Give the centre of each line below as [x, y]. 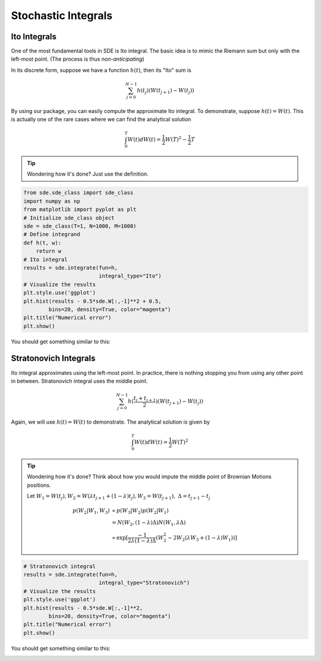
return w [49, 251]
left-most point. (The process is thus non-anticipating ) [78, 59]
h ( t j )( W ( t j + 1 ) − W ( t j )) [166, 91]
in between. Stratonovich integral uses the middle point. [79, 381]
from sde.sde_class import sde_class [78, 193]
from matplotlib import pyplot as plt [80, 209]
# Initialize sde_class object [69, 218]
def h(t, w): [43, 243]
